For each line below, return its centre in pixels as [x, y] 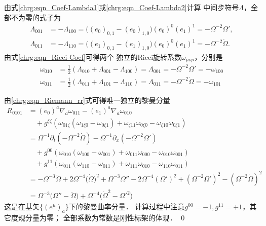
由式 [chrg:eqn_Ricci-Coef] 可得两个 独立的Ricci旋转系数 [93, 56]
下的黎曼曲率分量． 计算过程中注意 [127, 206]
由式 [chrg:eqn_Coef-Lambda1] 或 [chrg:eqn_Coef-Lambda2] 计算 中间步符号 [122, 7]
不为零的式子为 [36, 17]
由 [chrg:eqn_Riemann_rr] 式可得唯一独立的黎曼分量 [87, 100]
